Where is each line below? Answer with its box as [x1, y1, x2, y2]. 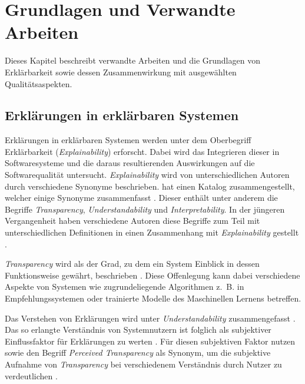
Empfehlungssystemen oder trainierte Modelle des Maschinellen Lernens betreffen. [5, 292, 301, 304]
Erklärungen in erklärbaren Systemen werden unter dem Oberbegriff [5, 134, 251, 146]
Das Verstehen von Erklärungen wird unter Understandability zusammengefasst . [5, 312, 296, 324]
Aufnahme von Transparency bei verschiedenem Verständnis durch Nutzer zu [5, 357, 282, 370]
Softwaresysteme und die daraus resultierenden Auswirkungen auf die [5, 157, 255, 169]
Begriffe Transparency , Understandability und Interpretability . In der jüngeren [5, 203, 285, 215]
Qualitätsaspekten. [5, 77, 72, 90]
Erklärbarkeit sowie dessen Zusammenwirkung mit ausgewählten [5, 65, 237, 78]
